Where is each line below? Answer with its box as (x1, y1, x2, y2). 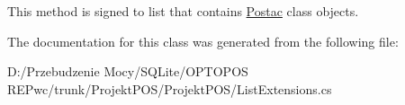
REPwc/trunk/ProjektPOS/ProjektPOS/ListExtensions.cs (7, 79, 332, 98)
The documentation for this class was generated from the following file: (7, 31, 399, 50)
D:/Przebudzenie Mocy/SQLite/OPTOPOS (7, 62, 248, 81)
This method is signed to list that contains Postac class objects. (7, 2, 359, 20)
